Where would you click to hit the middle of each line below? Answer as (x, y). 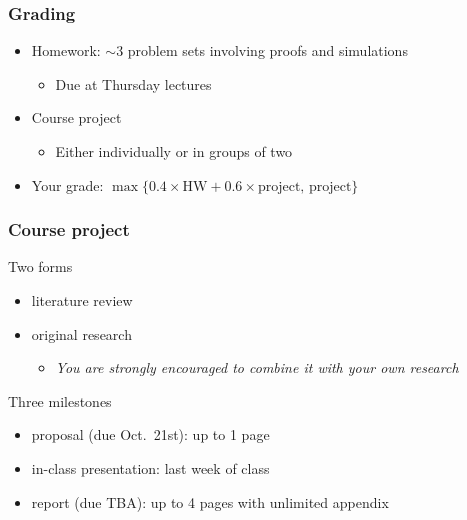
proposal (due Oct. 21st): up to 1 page (150, 434)
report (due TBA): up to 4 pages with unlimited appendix (210, 501)
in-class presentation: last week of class (150, 467)
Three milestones (60, 400)
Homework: (66, 50)
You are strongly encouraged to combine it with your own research (257, 367)
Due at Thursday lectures (133, 83)
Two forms (40, 266)
